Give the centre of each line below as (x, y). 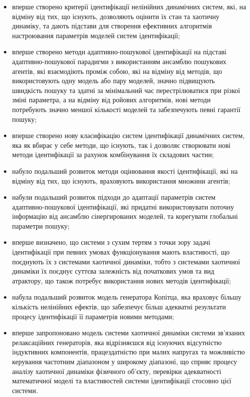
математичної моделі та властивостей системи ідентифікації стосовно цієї (122, 381)
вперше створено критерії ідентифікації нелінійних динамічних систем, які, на (129, 6)
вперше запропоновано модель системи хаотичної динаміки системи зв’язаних (128, 333)
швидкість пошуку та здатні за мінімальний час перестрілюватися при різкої (126, 90)
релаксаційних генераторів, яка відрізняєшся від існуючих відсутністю (117, 342)
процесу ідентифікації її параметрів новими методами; (93, 316)
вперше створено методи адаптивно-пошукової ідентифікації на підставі (119, 52)
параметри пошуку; (41, 225)
